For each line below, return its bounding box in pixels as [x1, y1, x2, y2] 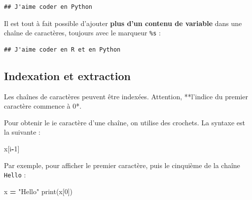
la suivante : [4, 127, 40, 137]
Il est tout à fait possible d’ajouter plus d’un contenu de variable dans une [4, 18, 242, 28]
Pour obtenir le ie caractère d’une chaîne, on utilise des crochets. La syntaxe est [4, 117, 245, 127]
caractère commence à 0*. [4, 101, 82, 111]
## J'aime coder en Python [4, 3, 92, 10]
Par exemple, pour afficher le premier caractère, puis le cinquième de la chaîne [4, 160, 240, 170]
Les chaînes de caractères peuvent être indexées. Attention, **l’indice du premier [4, 91, 248, 101]
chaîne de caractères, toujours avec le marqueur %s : [4, 28, 161, 38]
